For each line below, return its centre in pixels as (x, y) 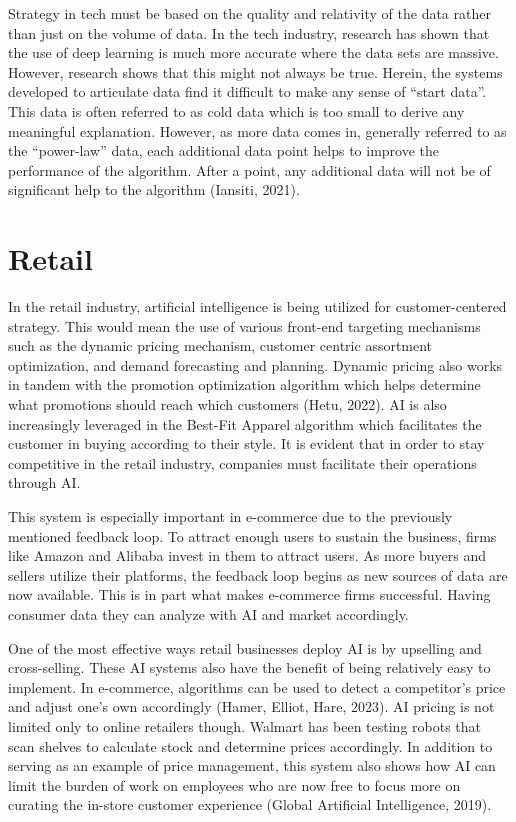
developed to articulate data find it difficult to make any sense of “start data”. (247, 91)
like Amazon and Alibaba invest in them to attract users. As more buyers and (247, 555)
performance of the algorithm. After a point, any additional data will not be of (249, 169)
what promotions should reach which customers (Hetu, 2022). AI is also (227, 404)
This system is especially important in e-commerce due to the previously (230, 516)
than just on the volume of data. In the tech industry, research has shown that (249, 32)
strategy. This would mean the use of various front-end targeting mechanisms (244, 325)
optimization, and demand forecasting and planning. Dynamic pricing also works (255, 364)
